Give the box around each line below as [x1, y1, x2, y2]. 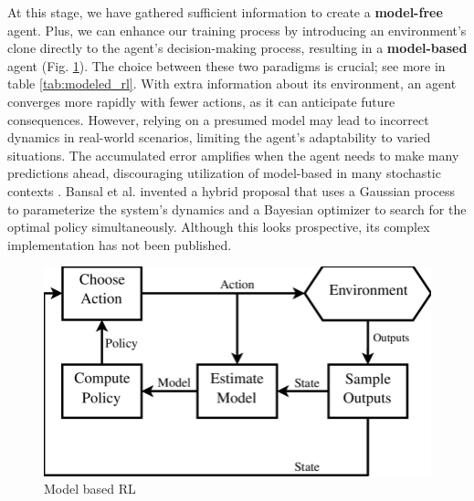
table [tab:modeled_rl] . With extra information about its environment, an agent [7, 74, 457, 93]
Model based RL [44, 479, 136, 498]
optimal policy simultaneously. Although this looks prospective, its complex [7, 217, 430, 236]
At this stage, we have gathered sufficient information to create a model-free [7, 3, 443, 21]
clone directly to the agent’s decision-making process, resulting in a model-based [7, 38, 468, 57]
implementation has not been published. [7, 235, 232, 254]
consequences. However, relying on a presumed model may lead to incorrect [7, 110, 429, 129]
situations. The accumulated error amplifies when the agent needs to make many [7, 145, 459, 164]
